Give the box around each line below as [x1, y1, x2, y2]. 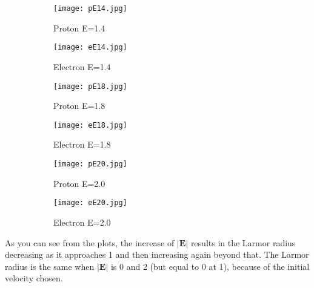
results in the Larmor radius [190, 236, 296, 249]
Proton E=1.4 [53, 21, 105, 34]
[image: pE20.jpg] [53, 160, 127, 168]
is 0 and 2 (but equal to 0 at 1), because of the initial [110, 260, 310, 272]
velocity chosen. [5, 272, 63, 284]
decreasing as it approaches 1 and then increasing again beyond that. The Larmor [5, 248, 309, 261]
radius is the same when [5, 260, 95, 272]
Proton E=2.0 [53, 177, 105, 189]
